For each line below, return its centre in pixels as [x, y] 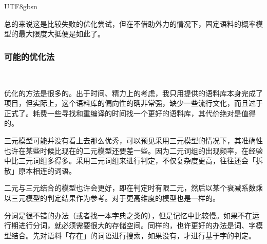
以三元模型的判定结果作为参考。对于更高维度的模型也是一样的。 [112, 198]
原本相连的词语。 [47, 170]
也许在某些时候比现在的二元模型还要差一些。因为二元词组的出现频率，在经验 [133, 150]
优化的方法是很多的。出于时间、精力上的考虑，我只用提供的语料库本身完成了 [133, 93]
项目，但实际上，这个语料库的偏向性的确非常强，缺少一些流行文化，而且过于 [133, 103]
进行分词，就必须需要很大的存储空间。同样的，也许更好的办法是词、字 [137, 225]
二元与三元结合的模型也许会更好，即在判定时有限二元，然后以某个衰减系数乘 [133, 188]
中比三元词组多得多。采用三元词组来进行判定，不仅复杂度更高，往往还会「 [130, 161]
